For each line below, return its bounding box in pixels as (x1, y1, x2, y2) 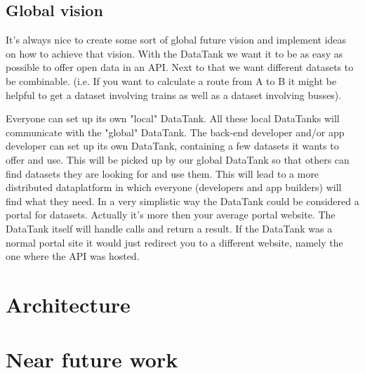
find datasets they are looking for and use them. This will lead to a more (6, 166, 319, 181)
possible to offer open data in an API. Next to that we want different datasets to (6, 60, 354, 74)
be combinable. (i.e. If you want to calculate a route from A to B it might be (6, 73, 337, 88)
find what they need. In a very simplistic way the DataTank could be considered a (6, 193, 359, 208)
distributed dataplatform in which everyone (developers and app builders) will (6, 180, 342, 195)
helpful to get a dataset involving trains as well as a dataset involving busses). (6, 87, 342, 102)
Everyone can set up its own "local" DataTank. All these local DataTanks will (6, 111, 340, 126)
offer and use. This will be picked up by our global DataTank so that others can (6, 152, 350, 166)
